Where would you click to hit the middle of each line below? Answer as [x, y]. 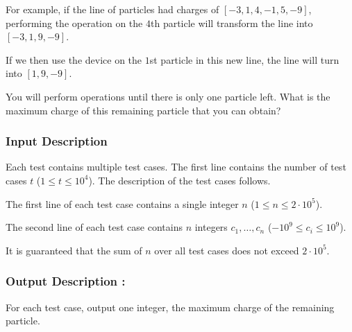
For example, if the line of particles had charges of [112, 9]
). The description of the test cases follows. [179, 180]
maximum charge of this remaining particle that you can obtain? [143, 110]
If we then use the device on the [74, 59]
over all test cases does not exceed [227, 250]
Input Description [57, 141]
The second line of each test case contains [94, 227]
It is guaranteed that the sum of [74, 250]
